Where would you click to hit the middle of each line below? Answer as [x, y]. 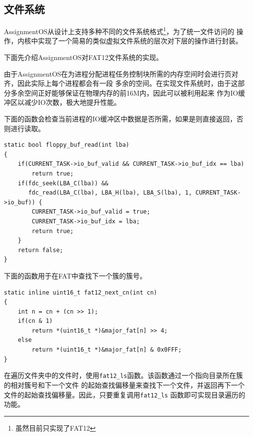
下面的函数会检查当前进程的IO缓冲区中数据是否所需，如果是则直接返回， [120, 119]
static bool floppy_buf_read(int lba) [67, 145]
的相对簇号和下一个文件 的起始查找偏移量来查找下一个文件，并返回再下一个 [124, 385]
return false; [40, 250]
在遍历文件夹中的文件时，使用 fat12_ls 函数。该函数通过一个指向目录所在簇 [124, 375]
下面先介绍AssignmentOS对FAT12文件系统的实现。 [83, 57]
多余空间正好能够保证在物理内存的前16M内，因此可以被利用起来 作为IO [124, 92]
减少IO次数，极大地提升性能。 [72, 102]
